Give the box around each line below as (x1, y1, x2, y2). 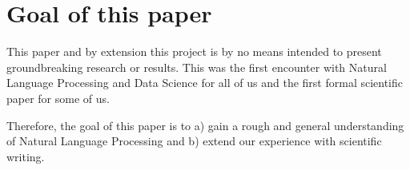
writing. (6, 148, 45, 164)
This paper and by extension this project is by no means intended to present (6, 43, 382, 60)
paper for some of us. (6, 89, 110, 106)
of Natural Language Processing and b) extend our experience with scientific (6, 132, 382, 149)
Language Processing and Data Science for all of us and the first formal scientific (6, 74, 404, 91)
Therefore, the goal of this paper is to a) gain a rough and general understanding (6, 117, 404, 133)
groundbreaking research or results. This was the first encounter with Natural (6, 58, 387, 75)
